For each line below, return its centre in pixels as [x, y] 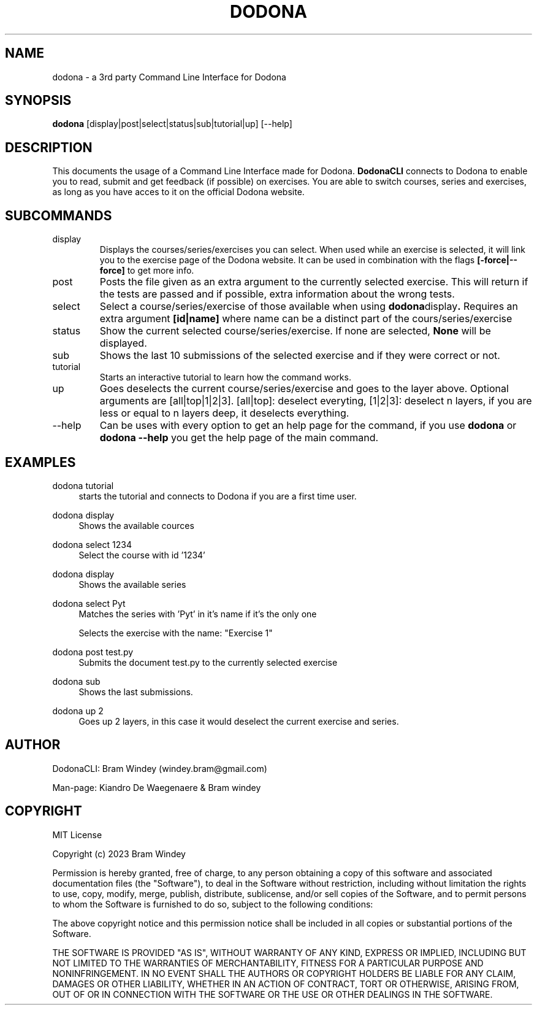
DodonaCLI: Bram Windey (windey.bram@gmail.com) [160, 768]
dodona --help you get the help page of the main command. [239, 438]
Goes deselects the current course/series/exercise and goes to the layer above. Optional [304, 389]
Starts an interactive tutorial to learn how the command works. [225, 377]
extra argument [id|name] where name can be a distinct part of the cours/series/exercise [306, 319]
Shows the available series [132, 584]
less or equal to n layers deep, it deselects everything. [224, 413]
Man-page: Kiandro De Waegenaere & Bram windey [157, 787]
